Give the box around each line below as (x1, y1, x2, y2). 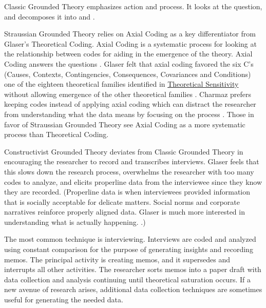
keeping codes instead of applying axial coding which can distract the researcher (4, 99, 256, 109)
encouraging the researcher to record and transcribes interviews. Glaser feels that (4, 156, 259, 167)
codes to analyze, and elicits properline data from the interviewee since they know (4, 176, 262, 187)
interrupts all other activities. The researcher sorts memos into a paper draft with (4, 264, 261, 275)
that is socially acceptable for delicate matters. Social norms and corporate (4, 196, 240, 207)
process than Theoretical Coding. (4, 129, 109, 140)
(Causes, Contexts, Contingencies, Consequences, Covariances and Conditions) (4, 68, 251, 79)
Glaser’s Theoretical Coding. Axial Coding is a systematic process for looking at (4, 38, 257, 49)
